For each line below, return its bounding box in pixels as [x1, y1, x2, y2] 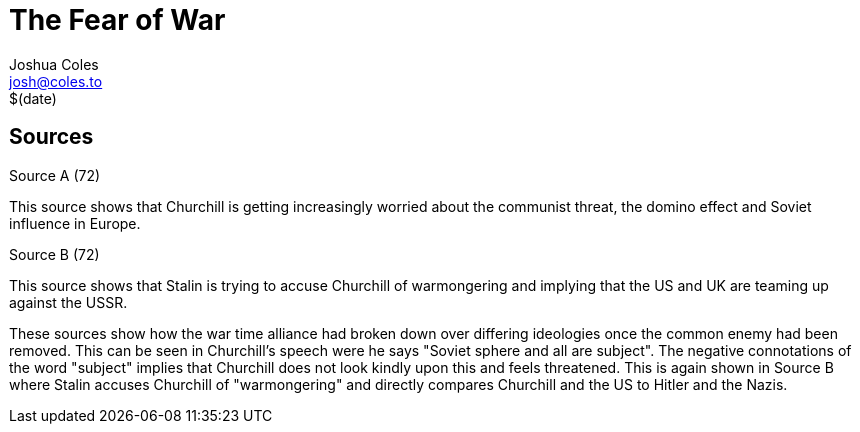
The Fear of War [9, 3, 226, 37]
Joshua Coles [9, 55, 99, 73]
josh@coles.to [9, 72, 103, 90]
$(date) [9, 89, 57, 107]
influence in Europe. [9, 214, 141, 232]
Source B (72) [9, 245, 100, 263]
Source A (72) [9, 166, 101, 184]
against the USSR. [9, 293, 128, 311]
